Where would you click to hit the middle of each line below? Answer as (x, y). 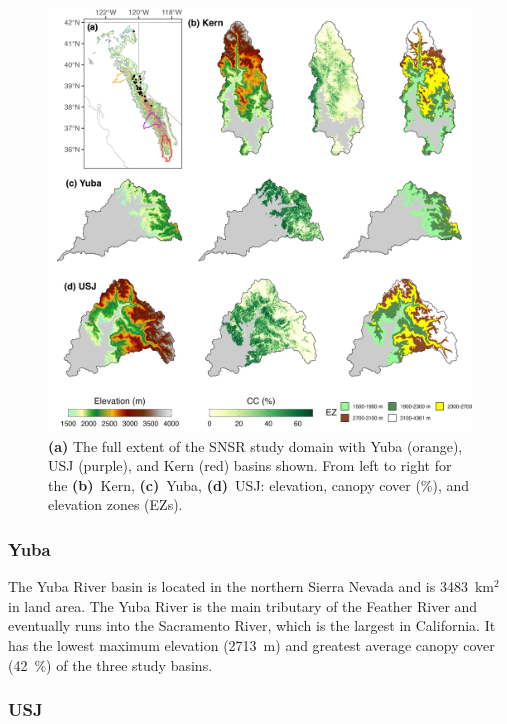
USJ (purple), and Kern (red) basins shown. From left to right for (250, 465)
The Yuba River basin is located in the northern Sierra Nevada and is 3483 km (251, 586)
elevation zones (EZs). (115, 504)
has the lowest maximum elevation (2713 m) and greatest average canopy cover (251, 644)
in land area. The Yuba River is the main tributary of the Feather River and (243, 605)
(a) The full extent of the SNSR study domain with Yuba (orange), (255, 445)
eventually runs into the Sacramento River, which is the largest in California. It (252, 625)
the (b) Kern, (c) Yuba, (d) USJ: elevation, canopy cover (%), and (259, 484)
